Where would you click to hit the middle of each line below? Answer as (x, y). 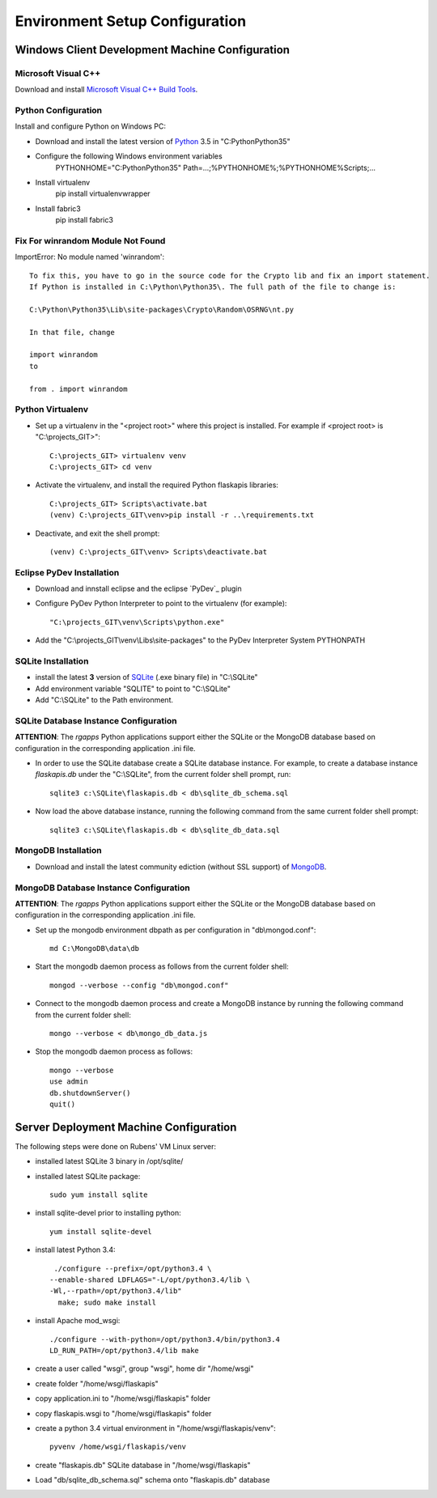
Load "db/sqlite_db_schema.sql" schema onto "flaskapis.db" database (153, 1480)
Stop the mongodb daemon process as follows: (114, 1051)
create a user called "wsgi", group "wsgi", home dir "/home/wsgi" (144, 1369)
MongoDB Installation (58, 851)
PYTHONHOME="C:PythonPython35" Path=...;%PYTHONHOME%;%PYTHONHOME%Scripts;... (216, 168)
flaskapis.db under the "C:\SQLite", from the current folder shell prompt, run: (163, 774)
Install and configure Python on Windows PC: (90, 126)
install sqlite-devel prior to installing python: (108, 1213)
